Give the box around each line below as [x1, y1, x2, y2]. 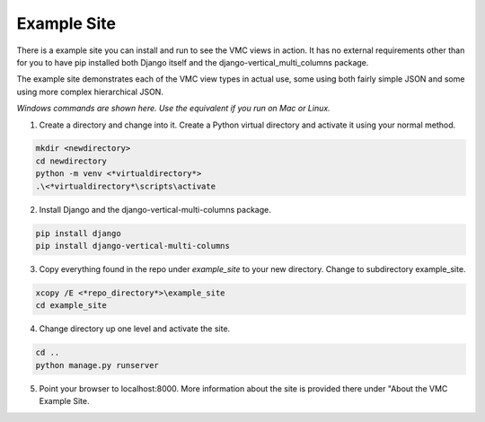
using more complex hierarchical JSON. [16, 86, 163, 97]
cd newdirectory [35, 155, 108, 166]
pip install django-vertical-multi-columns [35, 241, 231, 251]
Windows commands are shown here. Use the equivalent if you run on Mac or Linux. [16, 103, 331, 114]
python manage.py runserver [35, 360, 159, 370]
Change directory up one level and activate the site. [39, 323, 231, 334]
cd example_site [35, 301, 108, 311]
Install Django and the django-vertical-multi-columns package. [39, 204, 271, 215]
